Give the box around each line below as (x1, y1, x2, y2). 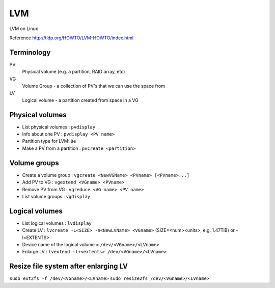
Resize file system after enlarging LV (9, 262, 128, 271)
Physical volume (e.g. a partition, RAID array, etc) (22, 69, 125, 75)
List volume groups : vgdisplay (22, 193, 91, 199)
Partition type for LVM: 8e (22, 138, 76, 144)
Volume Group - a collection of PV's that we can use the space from (22, 83, 166, 89)
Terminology (9, 48, 51, 57)
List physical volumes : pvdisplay (22, 124, 96, 130)
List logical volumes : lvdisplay (22, 220, 92, 226)
